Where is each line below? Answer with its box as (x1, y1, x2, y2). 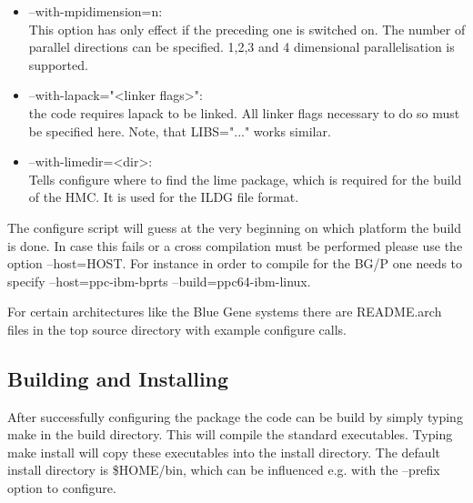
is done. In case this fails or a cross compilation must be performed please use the (7, 236, 463, 255)
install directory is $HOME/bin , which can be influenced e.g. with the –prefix (7, 460, 440, 479)
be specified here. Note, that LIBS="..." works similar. (28, 121, 331, 140)
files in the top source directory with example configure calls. (7, 319, 347, 338)
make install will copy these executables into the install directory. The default (7, 442, 440, 461)
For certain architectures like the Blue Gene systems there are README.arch (7, 302, 442, 321)
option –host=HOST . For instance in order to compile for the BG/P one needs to (7, 254, 463, 273)
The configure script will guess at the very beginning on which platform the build (7, 217, 461, 236)
